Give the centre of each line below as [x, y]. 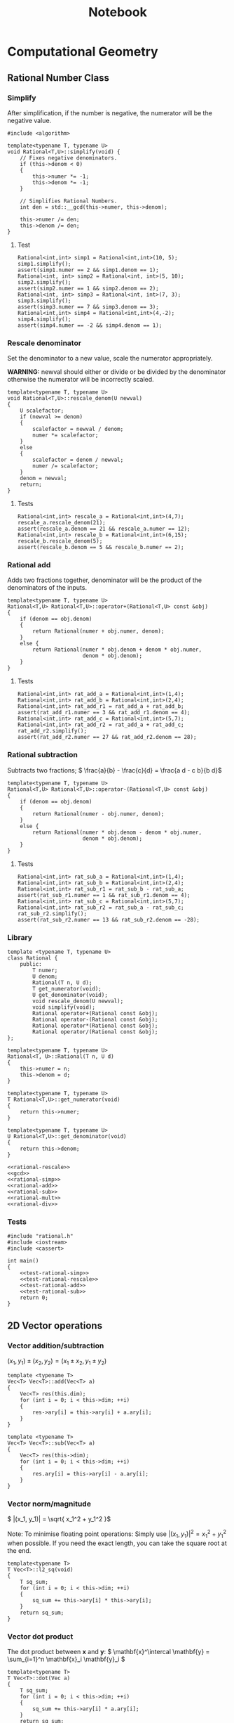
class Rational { [33, 958]
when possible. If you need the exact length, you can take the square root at [117, 1543]
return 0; [34, 1298]
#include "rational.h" [40, 1237]
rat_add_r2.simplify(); [52, 731]
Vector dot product [40, 1637]
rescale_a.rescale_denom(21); [62, 523]
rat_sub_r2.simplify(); [52, 914]
